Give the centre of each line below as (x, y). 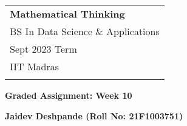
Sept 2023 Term (43, 49)
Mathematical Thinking (67, 14)
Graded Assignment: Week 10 (69, 95)
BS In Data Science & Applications (85, 31)
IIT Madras (35, 66)
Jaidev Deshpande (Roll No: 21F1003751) (94, 115)
